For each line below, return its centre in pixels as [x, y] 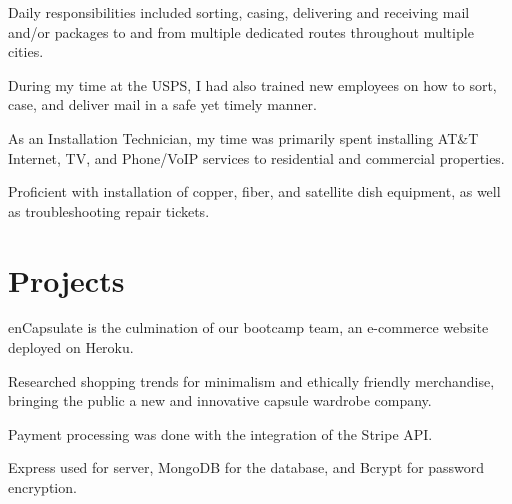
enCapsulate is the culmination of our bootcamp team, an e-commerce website [248, 327]
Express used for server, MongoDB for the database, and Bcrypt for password [246, 467]
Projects [66, 279]
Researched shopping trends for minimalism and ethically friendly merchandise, [251, 380]
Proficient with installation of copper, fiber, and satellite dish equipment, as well [254, 191]
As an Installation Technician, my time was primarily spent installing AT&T [243, 137]
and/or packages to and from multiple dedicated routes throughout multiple [241, 31]
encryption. [42, 487]
